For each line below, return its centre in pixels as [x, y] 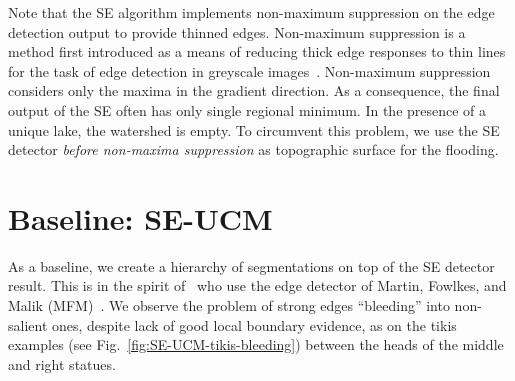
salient [28, 324]
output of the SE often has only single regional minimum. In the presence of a [247, 109]
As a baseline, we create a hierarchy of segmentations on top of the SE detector [251, 265]
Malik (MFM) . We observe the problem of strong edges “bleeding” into [229, 305]
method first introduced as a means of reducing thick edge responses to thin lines [257, 51]
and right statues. [62, 363]
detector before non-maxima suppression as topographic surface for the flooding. [253, 149]
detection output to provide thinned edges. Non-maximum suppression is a [237, 31]
